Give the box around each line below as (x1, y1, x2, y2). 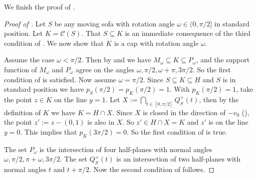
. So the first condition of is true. (127, 127, 228, 137)
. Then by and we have (81, 54, 151, 65)
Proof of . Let (4, 18, 46, 28)
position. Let (4, 28, 43, 38)
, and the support (196, 54, 250, 65)
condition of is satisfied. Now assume (4, 74, 116, 84)
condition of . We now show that (4, 37, 104, 48)
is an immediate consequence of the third (125, 28, 251, 38)
